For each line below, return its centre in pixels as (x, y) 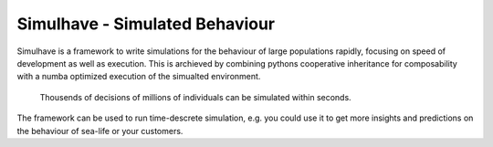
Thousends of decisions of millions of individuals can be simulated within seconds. (195, 97)
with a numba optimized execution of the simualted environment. (139, 77)
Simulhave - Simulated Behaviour (146, 24)
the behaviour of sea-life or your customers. (100, 131)
